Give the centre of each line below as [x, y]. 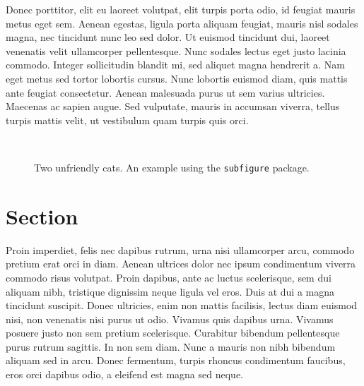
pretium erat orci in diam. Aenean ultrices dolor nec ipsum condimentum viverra [181, 264]
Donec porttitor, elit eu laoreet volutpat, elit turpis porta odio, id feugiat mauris [181, 9]
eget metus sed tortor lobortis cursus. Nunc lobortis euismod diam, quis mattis [177, 78]
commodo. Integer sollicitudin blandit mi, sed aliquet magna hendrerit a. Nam [175, 65]
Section [42, 216]
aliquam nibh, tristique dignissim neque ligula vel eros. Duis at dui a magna [170, 291]
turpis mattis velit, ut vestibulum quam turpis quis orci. [127, 120]
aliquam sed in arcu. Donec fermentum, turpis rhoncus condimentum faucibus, [176, 360]
